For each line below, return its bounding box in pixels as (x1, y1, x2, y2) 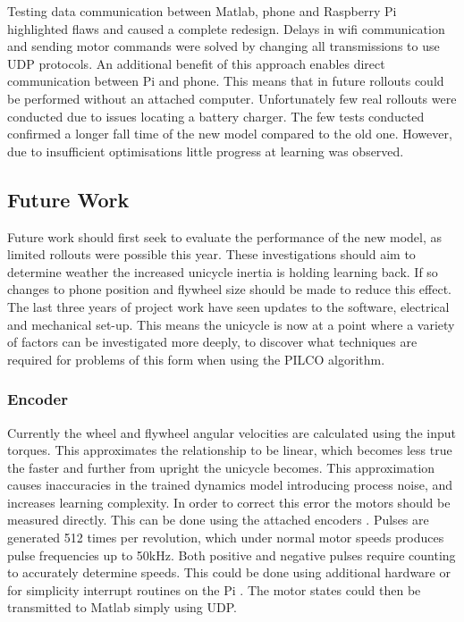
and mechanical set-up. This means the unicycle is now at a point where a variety (7, 315, 455, 333)
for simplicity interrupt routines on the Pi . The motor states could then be (7, 580, 421, 599)
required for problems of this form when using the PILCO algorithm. (7, 349, 385, 368)
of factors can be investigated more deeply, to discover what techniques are (7, 332, 418, 351)
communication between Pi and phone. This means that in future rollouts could (7, 71, 444, 90)
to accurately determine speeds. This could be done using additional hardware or (7, 563, 451, 582)
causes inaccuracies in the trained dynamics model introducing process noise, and (7, 475, 453, 494)
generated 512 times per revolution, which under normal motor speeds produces (7, 528, 444, 547)
